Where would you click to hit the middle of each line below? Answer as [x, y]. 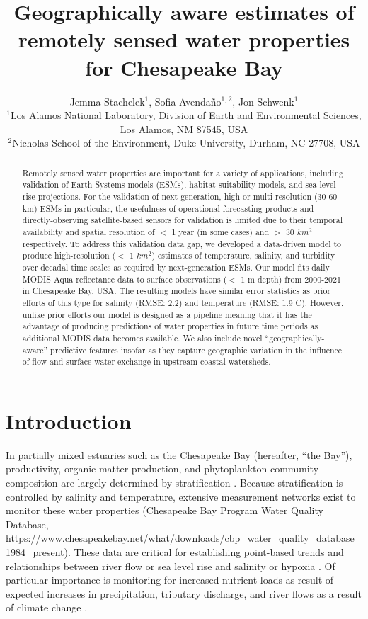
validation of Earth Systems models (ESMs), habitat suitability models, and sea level [179, 184]
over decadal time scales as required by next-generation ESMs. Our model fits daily [176, 267]
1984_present [35, 551]
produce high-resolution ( [69, 255]
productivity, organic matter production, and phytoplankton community [162, 468]
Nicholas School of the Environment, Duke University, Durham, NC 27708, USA [186, 143]
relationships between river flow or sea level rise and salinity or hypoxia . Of [171, 566]
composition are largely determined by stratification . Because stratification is [174, 482]
